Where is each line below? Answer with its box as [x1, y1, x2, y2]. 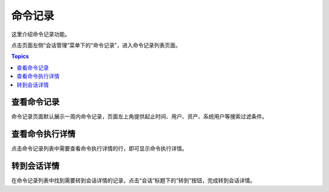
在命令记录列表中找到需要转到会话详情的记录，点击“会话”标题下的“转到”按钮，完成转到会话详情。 [11, 177, 256, 184]
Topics [11, 52, 29, 60]
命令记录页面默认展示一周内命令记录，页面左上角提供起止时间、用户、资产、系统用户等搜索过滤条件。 [11, 113, 267, 120]
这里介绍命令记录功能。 [11, 30, 70, 38]
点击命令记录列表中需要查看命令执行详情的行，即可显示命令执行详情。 [11, 145, 188, 152]
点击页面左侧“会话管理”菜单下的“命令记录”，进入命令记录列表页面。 [11, 41, 181, 49]
